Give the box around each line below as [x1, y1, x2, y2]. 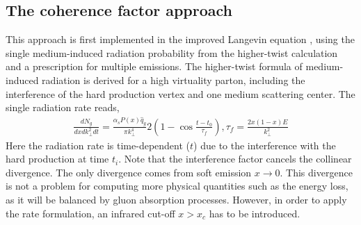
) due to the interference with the [193, 137, 336, 152]
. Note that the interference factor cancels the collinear [118, 151, 352, 166]
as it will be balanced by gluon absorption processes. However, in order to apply [6, 192, 347, 206]
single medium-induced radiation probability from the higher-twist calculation [6, 45, 338, 60]
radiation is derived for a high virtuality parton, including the [42, 72, 305, 87]
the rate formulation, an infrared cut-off [6, 206, 175, 220]
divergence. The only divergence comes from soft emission [6, 165, 252, 179]
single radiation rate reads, [6, 100, 120, 115]
